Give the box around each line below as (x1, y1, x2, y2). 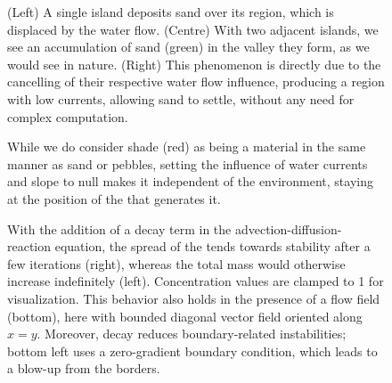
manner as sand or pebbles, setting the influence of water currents (7, 154, 368, 173)
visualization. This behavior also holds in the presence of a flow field (7, 289, 380, 307)
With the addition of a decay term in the (7, 219, 232, 238)
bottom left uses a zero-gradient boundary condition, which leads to (7, 341, 378, 360)
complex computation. (7, 107, 128, 126)
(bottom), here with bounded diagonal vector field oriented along (7, 306, 363, 325)
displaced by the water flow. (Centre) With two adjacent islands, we (7, 20, 379, 38)
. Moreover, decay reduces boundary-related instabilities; (37, 324, 347, 343)
